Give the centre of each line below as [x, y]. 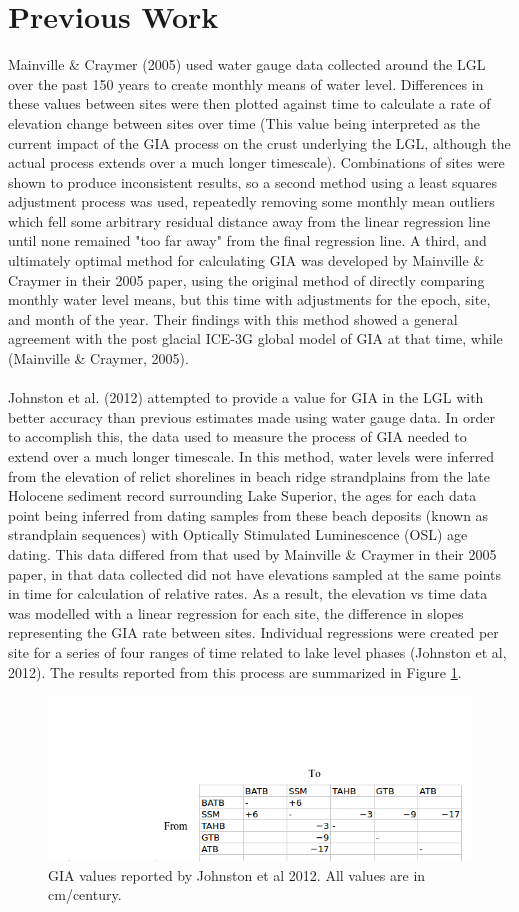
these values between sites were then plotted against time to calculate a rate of [249, 103]
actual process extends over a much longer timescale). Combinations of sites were [256, 162]
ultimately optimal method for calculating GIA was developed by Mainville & [246, 260]
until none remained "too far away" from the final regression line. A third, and [247, 240]
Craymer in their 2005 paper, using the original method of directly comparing [246, 279]
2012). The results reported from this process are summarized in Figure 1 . [235, 671]
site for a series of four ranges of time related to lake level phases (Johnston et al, [257, 651]
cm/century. [85, 894]
